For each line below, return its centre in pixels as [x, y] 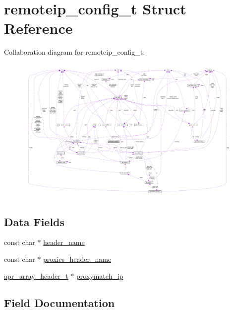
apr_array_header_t [36, 275]
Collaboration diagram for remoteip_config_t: [75, 52]
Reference [38, 28]
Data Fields [34, 221]
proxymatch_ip [100, 275]
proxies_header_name [77, 259]
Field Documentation [59, 302]
